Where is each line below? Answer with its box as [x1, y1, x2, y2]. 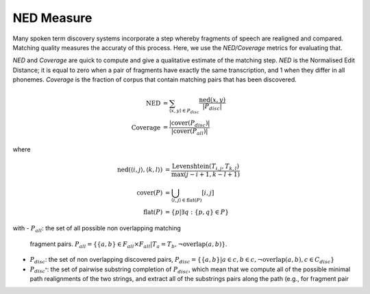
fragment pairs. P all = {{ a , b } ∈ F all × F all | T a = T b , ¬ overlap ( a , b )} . [29, 240, 227, 249]
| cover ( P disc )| [169, 119, 210, 129]
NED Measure [12, 10, 92, 25]
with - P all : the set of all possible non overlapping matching [12, 224, 182, 234]
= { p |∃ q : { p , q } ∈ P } [164, 208, 230, 216]
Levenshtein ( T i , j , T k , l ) [171, 162, 240, 171]
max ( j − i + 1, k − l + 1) [171, 170, 240, 178]
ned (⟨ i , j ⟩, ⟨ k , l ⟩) [116, 166, 163, 174]
